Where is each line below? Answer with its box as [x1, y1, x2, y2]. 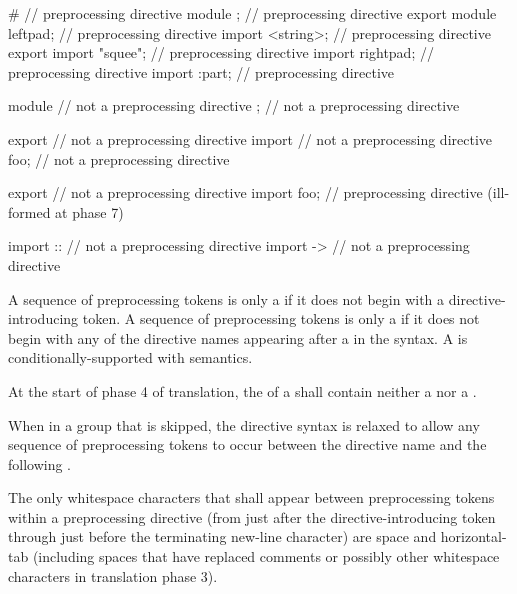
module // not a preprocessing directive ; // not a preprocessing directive [8, 95, 460, 116]
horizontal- [440, 526, 507, 547]
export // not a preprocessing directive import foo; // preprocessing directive [8, 182, 483, 203]
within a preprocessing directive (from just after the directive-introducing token [8, 506, 496, 527]
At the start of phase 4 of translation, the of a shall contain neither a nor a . [8, 380, 477, 401]
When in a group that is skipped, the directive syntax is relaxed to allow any [8, 414, 480, 435]
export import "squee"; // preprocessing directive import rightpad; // [8, 42, 434, 63]
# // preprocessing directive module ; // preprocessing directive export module [8, 3, 497, 23]
